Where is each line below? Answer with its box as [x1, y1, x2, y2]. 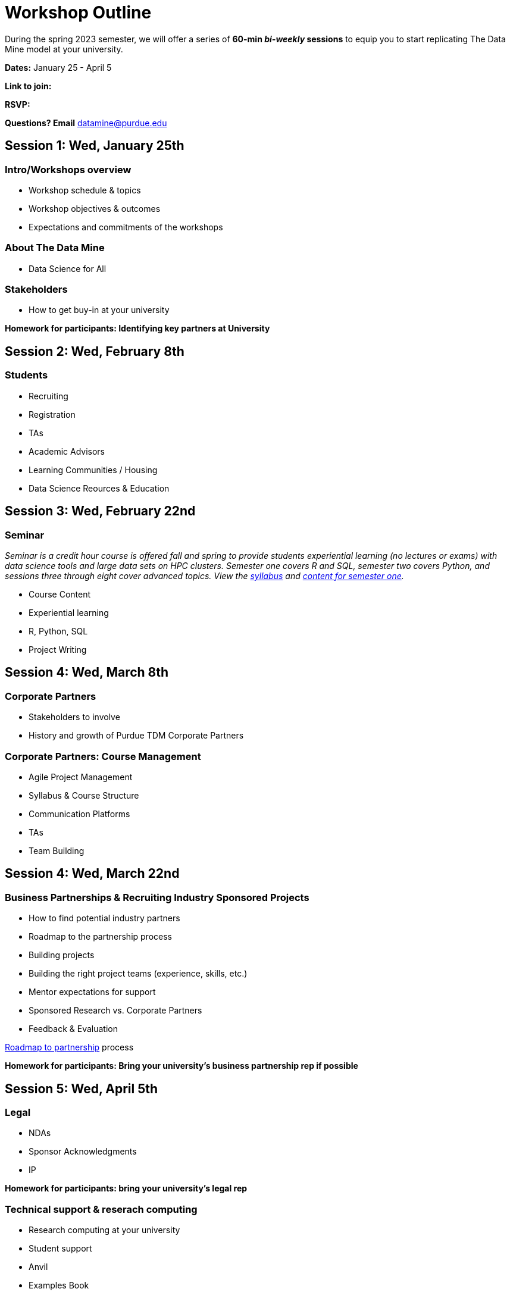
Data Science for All [29, 263, 107, 274]
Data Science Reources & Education [29, 483, 170, 493]
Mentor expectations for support [29, 987, 156, 997]
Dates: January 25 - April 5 [5, 62, 112, 73]
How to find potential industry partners [29, 913, 180, 924]
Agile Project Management [29, 771, 133, 782]
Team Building [29, 845, 85, 856]
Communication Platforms [29, 808, 130, 819]
